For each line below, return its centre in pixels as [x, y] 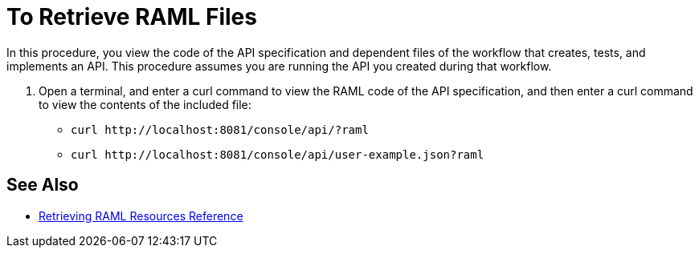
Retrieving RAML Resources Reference [141, 216]
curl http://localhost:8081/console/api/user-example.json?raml [278, 154]
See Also [43, 185]
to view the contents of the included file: [145, 104]
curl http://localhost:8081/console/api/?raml [220, 129]
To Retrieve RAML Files [132, 17]
